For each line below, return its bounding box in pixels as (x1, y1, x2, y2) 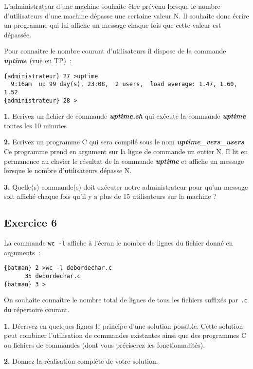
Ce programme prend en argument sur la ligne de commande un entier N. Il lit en (4, 146, 248, 156)
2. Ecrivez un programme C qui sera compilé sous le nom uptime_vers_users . (4, 137, 246, 147)
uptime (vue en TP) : (4, 55, 72, 65)
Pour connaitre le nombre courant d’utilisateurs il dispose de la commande (4, 46, 226, 56)
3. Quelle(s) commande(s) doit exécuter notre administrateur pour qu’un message (4, 181, 248, 192)
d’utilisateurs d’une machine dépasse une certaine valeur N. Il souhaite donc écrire (4, 10, 249, 20)
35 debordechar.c (24, 273, 81, 280)
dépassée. (4, 29, 32, 39)
